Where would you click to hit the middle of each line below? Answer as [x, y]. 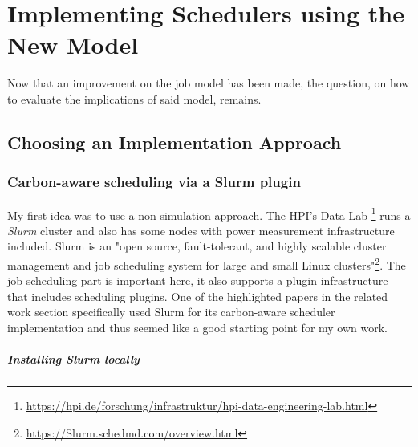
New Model [73, 45]
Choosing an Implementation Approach [175, 142]
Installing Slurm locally [73, 359]
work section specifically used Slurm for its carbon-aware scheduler [171, 312]
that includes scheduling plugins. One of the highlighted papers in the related [198, 296]
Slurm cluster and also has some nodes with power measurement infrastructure [201, 230]
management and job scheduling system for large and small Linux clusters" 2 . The [207, 263]
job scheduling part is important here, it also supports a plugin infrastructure [198, 280]
